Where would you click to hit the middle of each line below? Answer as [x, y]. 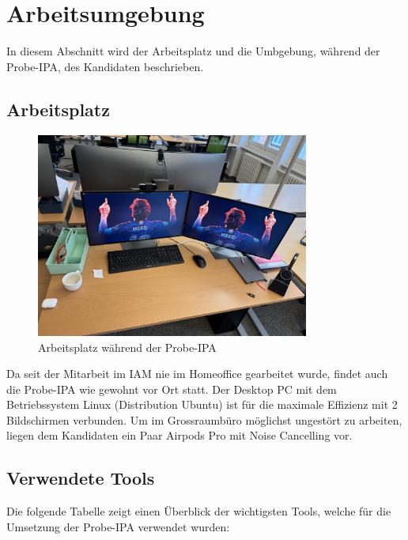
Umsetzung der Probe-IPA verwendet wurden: [118, 526]
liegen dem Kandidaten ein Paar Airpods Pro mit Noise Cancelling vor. [179, 435]
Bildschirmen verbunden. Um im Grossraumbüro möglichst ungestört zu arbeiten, [204, 419]
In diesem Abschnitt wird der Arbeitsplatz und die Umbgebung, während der [193, 51]
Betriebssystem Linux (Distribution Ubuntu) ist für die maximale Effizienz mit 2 [202, 404]
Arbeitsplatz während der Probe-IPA [127, 347]
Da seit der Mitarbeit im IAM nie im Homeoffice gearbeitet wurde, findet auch [197, 374]
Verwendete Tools [81, 478]
